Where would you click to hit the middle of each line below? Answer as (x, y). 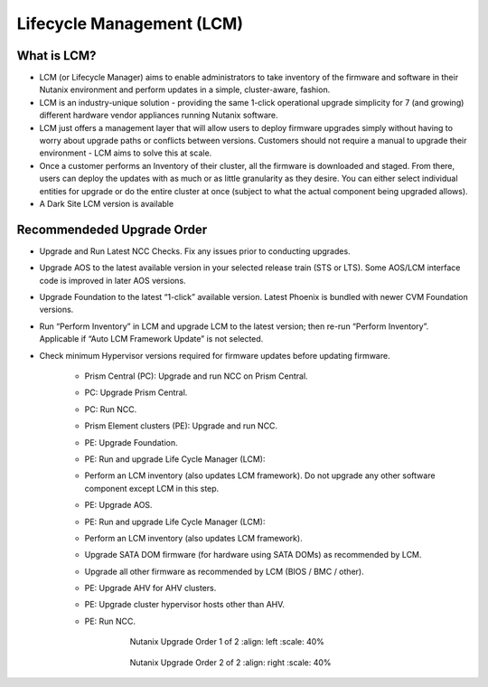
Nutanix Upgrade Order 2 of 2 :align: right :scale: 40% (230, 662)
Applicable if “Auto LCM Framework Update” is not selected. (151, 339)
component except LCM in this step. (152, 488)
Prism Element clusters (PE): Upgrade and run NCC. (181, 426)
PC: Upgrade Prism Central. (136, 392)
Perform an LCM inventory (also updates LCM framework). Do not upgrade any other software (260, 475)
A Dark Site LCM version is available (107, 203)
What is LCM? (56, 56)
